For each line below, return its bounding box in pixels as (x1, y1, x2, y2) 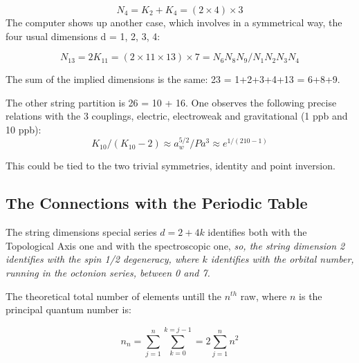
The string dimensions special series (6, 225, 157, 239)
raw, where (240, 288, 287, 303)
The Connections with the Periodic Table (6, 192, 308, 214)
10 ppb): (6, 122, 42, 136)
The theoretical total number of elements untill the (6, 288, 222, 303)
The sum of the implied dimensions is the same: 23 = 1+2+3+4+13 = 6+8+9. (6, 72, 340, 86)
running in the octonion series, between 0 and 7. (6, 265, 210, 279)
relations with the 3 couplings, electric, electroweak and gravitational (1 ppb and (6, 109, 348, 123)
